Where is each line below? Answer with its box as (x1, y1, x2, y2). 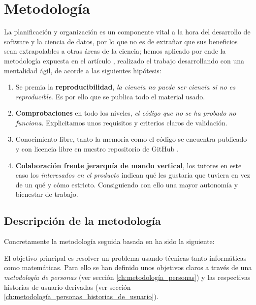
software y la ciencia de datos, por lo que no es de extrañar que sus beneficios (4, 36, 238, 46)
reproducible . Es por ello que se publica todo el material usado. (15, 91, 205, 101)
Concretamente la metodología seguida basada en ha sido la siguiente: (4, 236, 215, 246)
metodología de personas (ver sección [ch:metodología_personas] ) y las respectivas (4, 272, 251, 282)
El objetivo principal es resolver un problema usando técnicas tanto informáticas (4, 252, 247, 263)
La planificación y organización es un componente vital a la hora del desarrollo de (4, 27, 251, 37)
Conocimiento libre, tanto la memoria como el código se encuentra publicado (15, 134, 247, 144)
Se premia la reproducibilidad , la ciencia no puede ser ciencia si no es (15, 82, 235, 92)
